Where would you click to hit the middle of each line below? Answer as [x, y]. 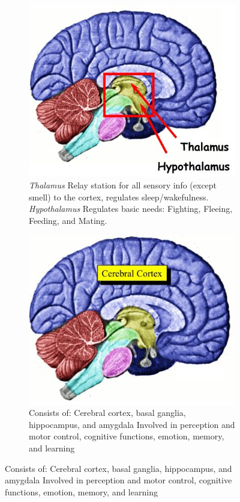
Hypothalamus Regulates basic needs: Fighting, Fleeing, [131, 209]
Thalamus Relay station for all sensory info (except [123, 185]
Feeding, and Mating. [68, 220]
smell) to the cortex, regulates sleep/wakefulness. [119, 197]
